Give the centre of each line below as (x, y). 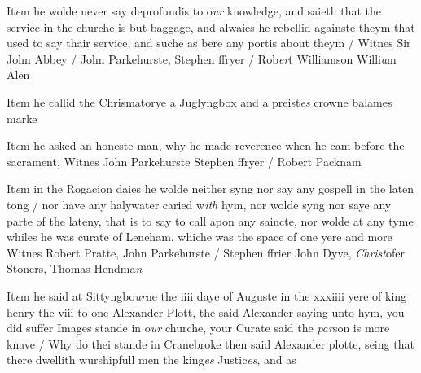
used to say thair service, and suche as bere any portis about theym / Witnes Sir (209, 43)
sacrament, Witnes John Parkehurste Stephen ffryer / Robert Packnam (184, 161)
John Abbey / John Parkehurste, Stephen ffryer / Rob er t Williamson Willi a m (202, 58)
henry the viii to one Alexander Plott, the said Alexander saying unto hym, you (206, 312)
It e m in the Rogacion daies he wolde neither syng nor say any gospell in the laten (210, 189)
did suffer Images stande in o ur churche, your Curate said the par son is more (198, 328)
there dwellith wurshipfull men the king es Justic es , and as (151, 360)
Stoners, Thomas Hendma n (75, 268)
